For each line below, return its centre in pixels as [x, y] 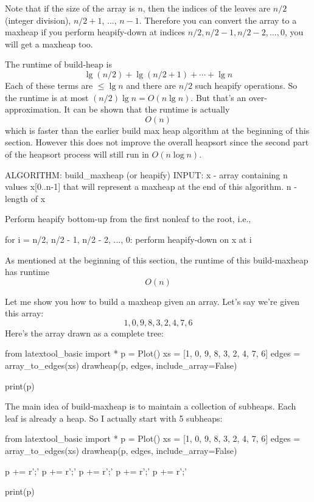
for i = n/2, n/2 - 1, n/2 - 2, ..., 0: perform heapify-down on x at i [128, 239]
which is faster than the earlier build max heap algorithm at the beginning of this [157, 130]
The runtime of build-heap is [58, 64]
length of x [25, 198]
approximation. [33, 109]
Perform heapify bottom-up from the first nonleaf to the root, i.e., [128, 219]
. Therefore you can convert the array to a [218, 20]
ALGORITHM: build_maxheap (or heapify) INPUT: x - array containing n [146, 174]
